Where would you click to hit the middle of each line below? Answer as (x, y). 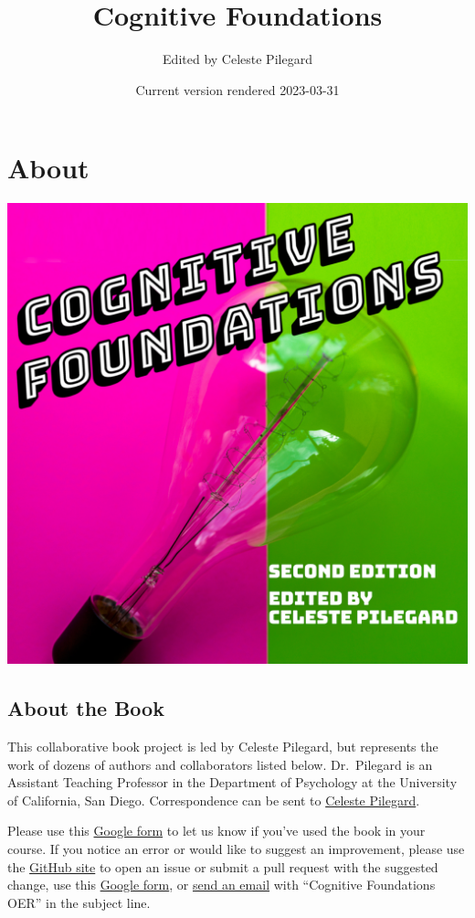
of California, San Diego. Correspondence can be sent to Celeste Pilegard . (214, 800)
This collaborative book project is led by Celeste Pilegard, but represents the (223, 747)
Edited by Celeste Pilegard (237, 59)
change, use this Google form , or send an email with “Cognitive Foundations (222, 885)
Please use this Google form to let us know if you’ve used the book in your (216, 831)
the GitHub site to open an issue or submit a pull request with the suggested (223, 866)
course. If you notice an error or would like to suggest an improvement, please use (236, 849)
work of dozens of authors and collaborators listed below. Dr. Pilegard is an (220, 764)
